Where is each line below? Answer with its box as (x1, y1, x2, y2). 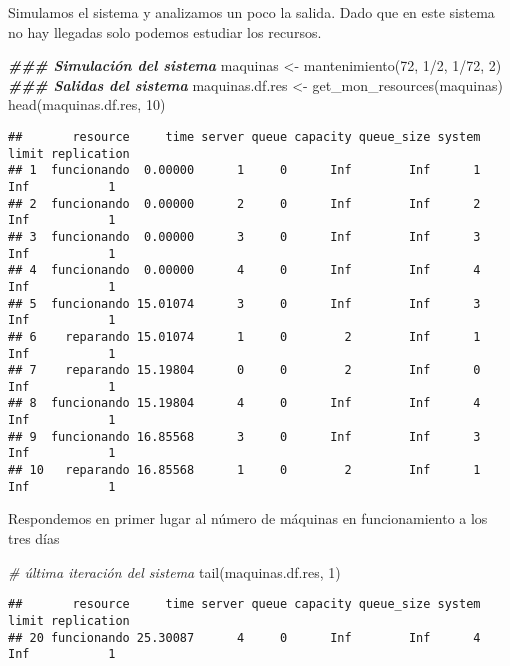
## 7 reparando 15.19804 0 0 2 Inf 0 (8, 363, 481, 378)
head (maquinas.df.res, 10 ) (8, 94, 166, 115)
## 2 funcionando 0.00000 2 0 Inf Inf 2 (8, 196, 481, 211)
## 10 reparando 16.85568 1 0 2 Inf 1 (8, 463, 481, 478)
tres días (8, 528, 60, 548)
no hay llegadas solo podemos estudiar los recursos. (8, 21, 322, 42)
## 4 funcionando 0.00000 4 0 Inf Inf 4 (8, 263, 481, 278)
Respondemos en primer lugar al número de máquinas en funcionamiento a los (8, 508, 488, 529)
